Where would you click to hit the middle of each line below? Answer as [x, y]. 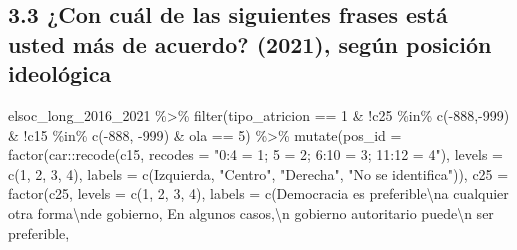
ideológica [60, 73]
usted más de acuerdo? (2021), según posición [250, 43]
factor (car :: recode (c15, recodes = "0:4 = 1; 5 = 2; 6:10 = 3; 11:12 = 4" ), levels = [255, 154]
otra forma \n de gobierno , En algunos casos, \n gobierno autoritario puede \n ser [251, 212]
